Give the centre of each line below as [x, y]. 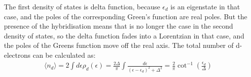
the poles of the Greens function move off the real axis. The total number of [119, 45]
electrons [17, 55]
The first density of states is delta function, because [82, 6]
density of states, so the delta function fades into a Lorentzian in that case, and [124, 35]
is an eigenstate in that [205, 6]
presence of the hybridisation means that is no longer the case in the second [119, 26]
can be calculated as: [64, 55]
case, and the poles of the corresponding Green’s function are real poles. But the [126, 16]
